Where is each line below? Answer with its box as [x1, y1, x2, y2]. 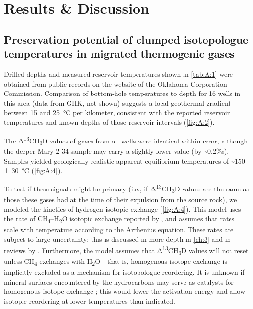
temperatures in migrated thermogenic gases [4, 46, 235, 61]
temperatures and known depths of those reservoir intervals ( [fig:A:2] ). [4, 117, 215, 127]
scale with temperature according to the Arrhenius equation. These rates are [4, 224, 234, 235]
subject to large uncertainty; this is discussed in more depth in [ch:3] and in [4, 234, 231, 244]
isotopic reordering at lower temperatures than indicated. [4, 296, 176, 306]
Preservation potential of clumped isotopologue [4, 31, 249, 47]
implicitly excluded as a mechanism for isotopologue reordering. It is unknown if [4, 267, 245, 277]
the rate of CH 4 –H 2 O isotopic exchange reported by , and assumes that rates [4, 214, 235, 225]
